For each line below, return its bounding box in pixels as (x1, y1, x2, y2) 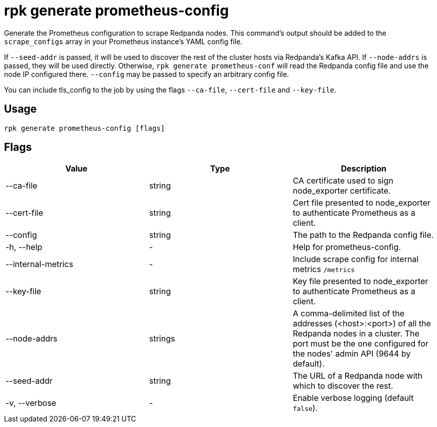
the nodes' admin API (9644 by (292, 349, 411, 359)
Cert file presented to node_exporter (292, 198, 430, 208)
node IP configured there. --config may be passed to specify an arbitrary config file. (4, 69, 289, 78)
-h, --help (6, 242, 43, 252)
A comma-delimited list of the (292, 308, 405, 319)
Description (341, 163, 387, 174)
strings (149, 333, 175, 344)
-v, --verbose (6, 398, 56, 408)
